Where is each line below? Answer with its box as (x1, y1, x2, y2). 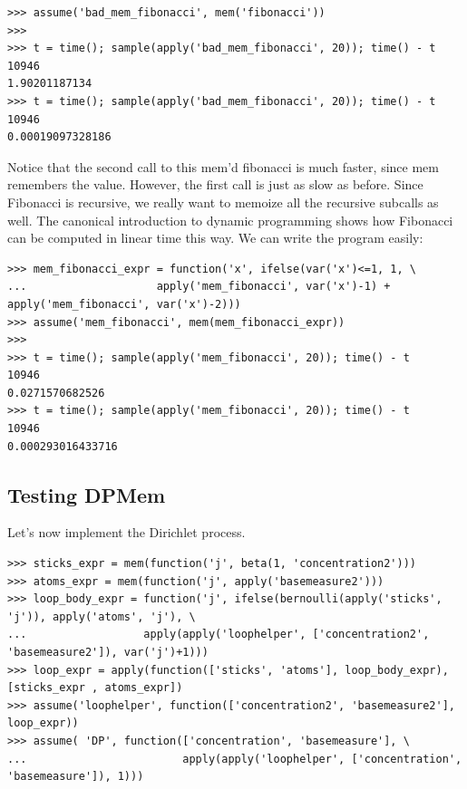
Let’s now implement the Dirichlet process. (7, 523, 246, 542)
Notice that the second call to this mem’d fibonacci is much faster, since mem (7, 157, 439, 176)
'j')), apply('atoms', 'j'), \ (7, 610, 196, 623)
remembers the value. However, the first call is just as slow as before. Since (7, 175, 423, 194)
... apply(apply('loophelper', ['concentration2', (7, 628, 430, 641)
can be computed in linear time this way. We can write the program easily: (7, 228, 423, 247)
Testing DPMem (7, 480, 166, 508)
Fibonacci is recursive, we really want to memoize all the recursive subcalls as (7, 192, 439, 211)
